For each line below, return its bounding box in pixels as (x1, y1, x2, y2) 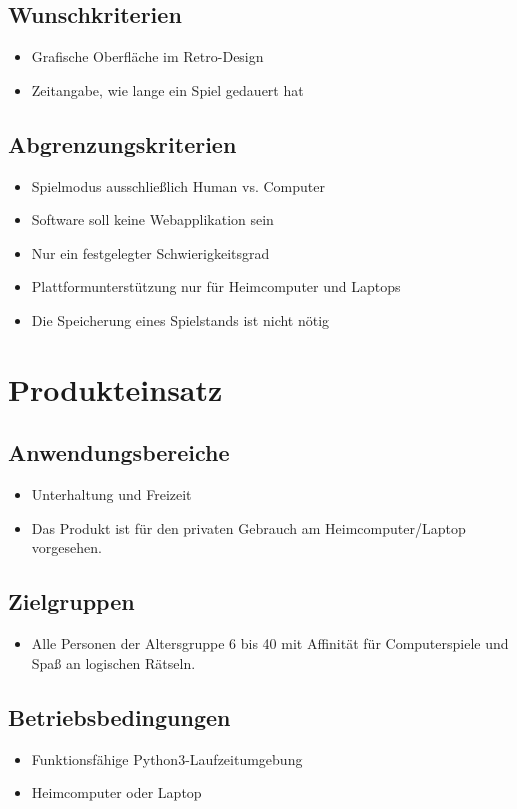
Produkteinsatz (8, 368, 223, 409)
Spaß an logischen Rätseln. (31, 652, 196, 673)
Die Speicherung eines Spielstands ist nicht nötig (31, 309, 330, 330)
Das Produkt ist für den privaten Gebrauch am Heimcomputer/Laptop (31, 517, 466, 538)
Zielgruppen (8, 586, 135, 617)
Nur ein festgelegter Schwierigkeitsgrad (31, 242, 270, 263)
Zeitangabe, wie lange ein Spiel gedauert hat (31, 79, 304, 100)
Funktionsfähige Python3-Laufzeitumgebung (31, 748, 303, 769)
